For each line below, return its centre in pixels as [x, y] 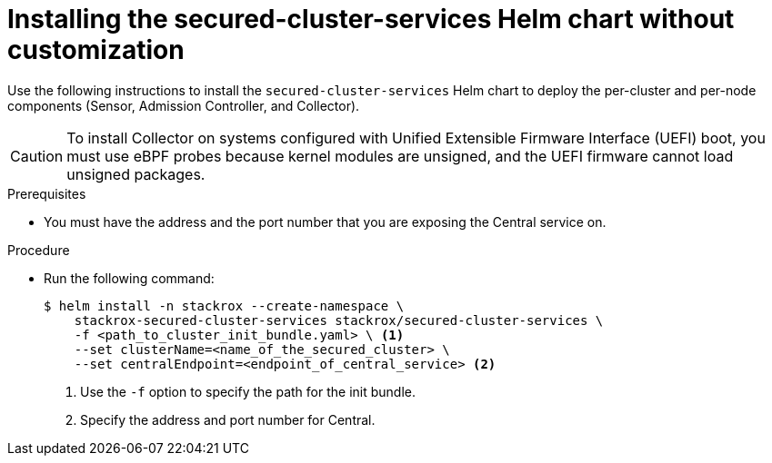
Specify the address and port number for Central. [228, 419]
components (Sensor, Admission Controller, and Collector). [184, 105]
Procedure [39, 250]
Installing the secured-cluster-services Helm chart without [371, 19]
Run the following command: [129, 278]
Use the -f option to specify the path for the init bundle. [248, 391]
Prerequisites [47, 193]
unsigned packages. [136, 174]
